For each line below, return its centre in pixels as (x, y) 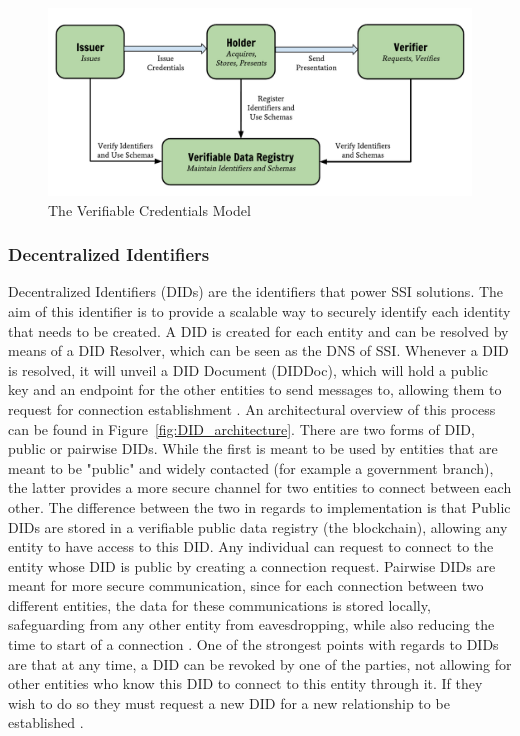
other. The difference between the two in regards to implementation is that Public (259, 506)
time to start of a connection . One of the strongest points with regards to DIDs (253, 644)
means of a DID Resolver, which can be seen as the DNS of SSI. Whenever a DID (258, 350)
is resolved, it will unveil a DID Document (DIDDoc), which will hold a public (248, 369)
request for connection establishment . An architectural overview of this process (252, 408)
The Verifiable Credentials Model (149, 209)
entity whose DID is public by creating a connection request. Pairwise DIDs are (252, 565)
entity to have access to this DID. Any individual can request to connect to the (251, 546)
